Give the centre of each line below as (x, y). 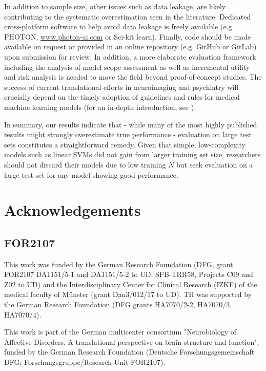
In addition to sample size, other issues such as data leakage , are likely (115, 6)
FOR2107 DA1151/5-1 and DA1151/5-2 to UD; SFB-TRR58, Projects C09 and (129, 274)
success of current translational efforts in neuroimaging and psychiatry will (121, 87)
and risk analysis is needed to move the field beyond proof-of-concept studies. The (133, 77)
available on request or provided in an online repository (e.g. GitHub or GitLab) (130, 47)
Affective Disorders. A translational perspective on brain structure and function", (132, 341)
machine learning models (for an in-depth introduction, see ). (100, 107)
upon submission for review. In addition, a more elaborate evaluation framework (130, 56)
